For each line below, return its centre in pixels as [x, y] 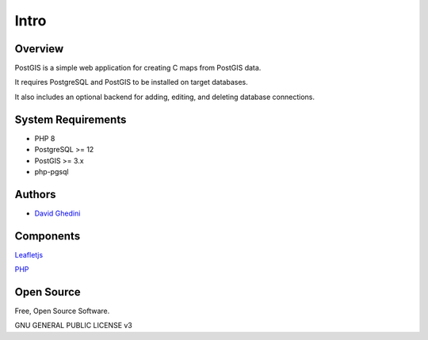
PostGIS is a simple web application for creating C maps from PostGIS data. [138, 68]
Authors [35, 194]
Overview [39, 49]
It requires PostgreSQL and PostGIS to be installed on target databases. [132, 82]
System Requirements [71, 119]
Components [48, 236]
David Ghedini [57, 213]
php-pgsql [52, 171]
